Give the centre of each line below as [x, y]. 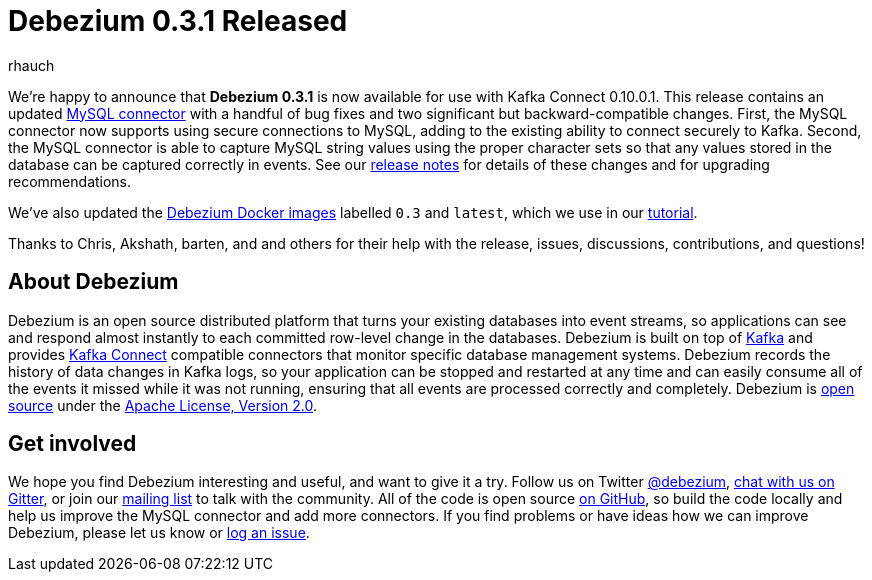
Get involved [72, 444]
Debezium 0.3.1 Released [178, 21]
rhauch [31, 65]
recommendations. [70, 181]
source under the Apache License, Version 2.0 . [163, 405]
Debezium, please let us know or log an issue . [159, 533]
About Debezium [93, 282]
